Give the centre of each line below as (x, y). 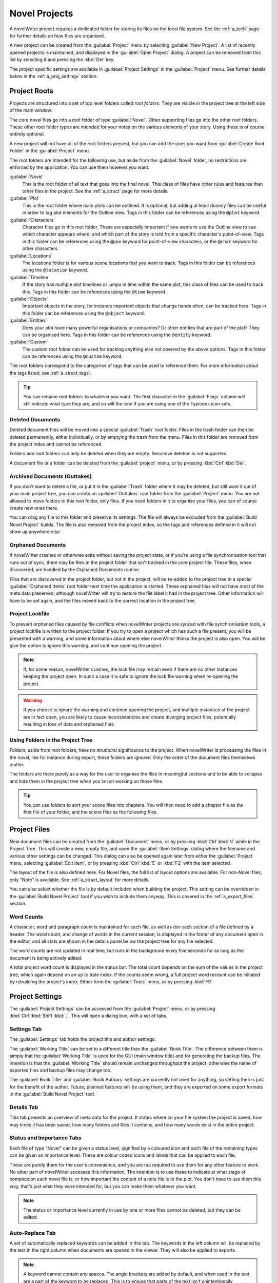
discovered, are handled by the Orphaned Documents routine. (75, 570)
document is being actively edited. (46, 958)
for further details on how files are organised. (57, 35)
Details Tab (24, 1107)
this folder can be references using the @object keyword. (84, 313)
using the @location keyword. (55, 270)
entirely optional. (27, 134)
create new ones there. (34, 508)
